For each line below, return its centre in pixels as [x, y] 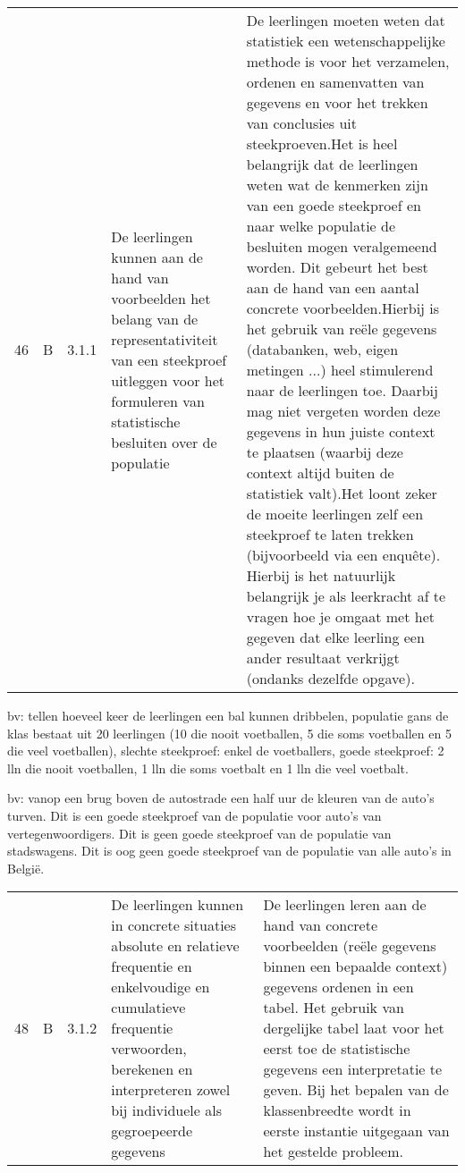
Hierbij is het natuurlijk [321, 575]
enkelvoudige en [161, 987]
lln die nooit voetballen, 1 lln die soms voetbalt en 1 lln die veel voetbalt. [208, 768]
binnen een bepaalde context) [355, 966]
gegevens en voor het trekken [337, 102]
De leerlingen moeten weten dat [346, 20]
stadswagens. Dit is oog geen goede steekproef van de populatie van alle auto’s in [229, 851]
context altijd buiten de [320, 473]
